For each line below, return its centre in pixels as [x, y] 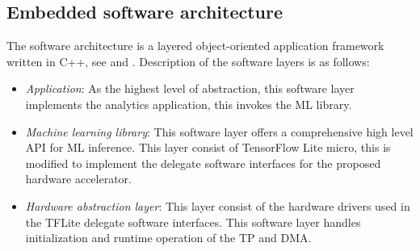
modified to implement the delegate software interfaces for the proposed [203, 163]
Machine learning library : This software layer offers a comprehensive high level [219, 131]
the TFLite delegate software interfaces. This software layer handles [193, 222]
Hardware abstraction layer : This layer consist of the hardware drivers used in [218, 205]
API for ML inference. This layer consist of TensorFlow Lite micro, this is [208, 147]
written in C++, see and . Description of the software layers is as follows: [188, 61]
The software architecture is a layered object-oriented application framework [195, 46]
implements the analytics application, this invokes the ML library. [189, 104]
